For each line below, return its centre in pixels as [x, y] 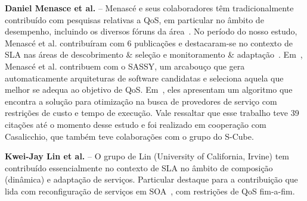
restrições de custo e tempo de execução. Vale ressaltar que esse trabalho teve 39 [152, 113]
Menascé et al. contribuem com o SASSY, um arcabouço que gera [125, 66]
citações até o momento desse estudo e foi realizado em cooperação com [136, 124]
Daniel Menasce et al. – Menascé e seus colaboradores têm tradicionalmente [149, 8]
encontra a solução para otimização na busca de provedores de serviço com [141, 101]
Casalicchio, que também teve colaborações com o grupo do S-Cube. [129, 136]
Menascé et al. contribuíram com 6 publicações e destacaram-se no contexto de [149, 43]
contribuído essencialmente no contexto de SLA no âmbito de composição [139, 167]
